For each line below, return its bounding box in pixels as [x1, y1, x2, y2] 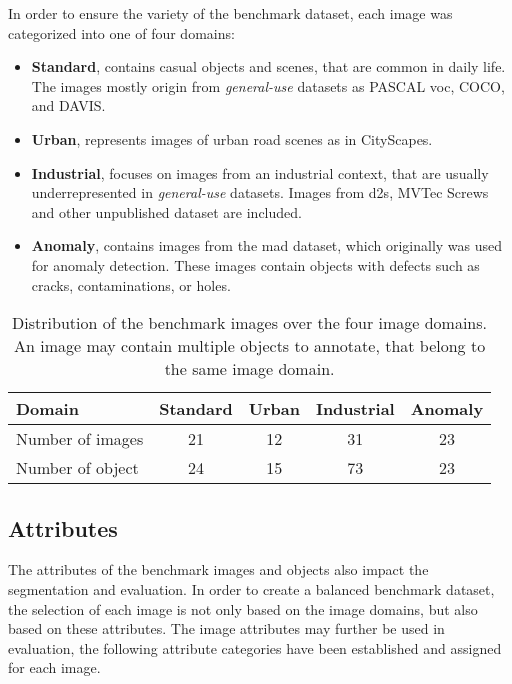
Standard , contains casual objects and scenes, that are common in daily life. [31, 56, 506, 77]
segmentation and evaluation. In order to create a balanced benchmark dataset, [8, 578, 495, 599]
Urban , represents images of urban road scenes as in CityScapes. [31, 128, 433, 149]
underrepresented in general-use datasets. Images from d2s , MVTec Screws [31, 182, 489, 203]
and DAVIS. [31, 95, 106, 116]
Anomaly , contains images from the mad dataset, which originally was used [31, 235, 503, 256]
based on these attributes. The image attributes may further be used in [8, 618, 445, 639]
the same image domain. [164, 357, 335, 381]
